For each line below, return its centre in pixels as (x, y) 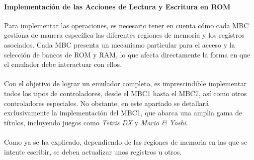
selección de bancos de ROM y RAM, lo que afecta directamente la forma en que (127, 54)
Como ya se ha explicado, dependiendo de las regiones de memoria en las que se (126, 141)
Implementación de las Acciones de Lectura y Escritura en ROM (117, 6)
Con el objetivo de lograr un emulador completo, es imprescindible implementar (126, 83)
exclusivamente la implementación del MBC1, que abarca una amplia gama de (123, 113)
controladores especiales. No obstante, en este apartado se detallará (107, 103)
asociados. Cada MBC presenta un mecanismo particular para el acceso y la (120, 44)
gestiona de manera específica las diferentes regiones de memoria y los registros (124, 35)
